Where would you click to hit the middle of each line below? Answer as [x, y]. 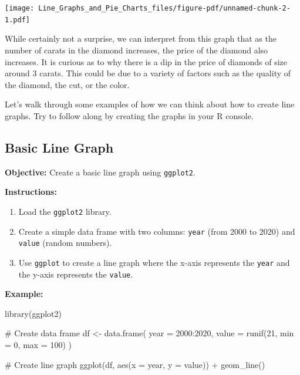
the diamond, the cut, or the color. [67, 84]
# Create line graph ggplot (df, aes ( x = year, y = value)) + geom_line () [135, 364]
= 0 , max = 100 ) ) [38, 344]
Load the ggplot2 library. [65, 211]
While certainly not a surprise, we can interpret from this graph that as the [141, 38]
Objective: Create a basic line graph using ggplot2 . [100, 172]
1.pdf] [17, 20]
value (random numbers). [65, 243]
